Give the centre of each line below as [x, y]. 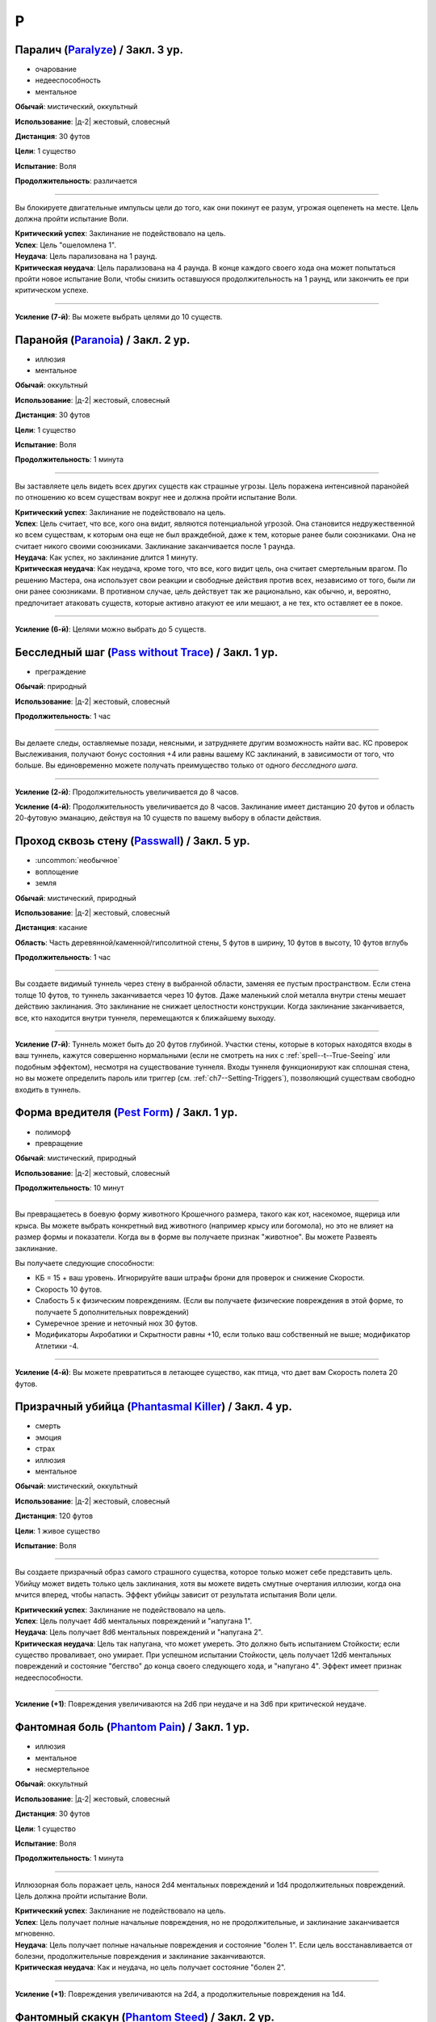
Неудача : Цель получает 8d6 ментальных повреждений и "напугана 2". [139, 1632]
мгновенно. [35, 1934]
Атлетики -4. [57, 1346]
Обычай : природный [51, 687]
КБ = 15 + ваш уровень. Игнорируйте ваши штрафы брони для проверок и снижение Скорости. [200, 1278]
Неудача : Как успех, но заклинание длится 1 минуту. [107, 557]
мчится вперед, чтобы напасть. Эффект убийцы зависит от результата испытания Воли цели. [176, 1595]
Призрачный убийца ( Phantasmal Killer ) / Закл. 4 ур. [153, 1407]
